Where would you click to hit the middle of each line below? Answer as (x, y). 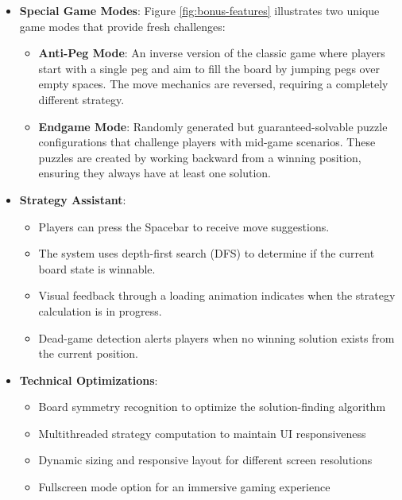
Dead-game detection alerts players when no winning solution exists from (216, 337)
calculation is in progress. (100, 310)
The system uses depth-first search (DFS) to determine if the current (207, 253)
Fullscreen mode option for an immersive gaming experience (184, 487)
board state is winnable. (97, 268)
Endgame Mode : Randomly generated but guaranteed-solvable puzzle (213, 126)
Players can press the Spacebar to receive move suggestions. (184, 226)
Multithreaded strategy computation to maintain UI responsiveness (202, 433)
